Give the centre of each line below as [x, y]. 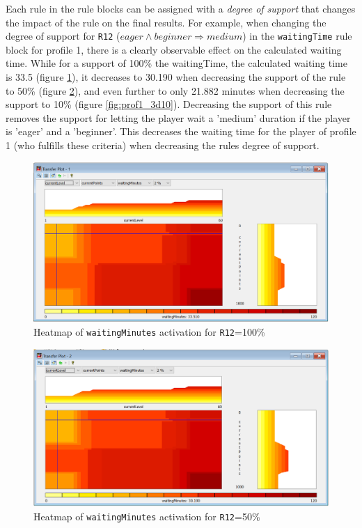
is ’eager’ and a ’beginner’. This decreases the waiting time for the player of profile [181, 131]
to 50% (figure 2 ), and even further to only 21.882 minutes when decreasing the [175, 90]
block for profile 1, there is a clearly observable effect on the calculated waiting [174, 49]
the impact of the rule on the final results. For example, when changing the [166, 22]
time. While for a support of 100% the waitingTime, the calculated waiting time [176, 63]
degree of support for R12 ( [63, 36]
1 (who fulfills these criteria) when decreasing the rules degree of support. [163, 145]
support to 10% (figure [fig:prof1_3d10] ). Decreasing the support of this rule [169, 104]
